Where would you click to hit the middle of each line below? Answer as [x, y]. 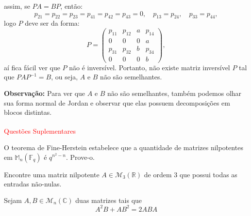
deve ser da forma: [52, 23]
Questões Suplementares [40, 131]
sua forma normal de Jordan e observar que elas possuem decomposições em [117, 102]
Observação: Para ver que [45, 93]
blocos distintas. [28, 112]
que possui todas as [208, 174]
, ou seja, [65, 77]
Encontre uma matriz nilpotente [52, 174]
